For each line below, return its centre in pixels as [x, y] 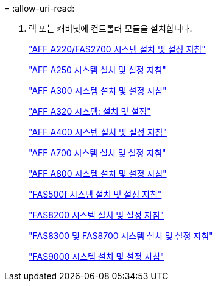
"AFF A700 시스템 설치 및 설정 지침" [97, 153]
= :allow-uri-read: [40, 8]
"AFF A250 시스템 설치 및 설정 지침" [97, 70]
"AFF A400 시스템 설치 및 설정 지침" [98, 132]
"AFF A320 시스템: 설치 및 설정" [90, 111]
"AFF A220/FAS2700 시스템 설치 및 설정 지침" [117, 49]
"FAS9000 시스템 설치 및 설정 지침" [97, 256]
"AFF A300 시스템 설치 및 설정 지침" [98, 91]
